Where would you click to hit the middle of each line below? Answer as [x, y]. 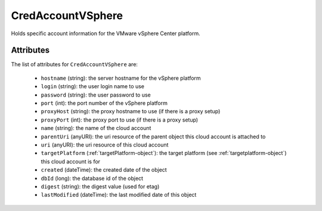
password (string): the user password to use [96, 95]
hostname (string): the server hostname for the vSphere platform [121, 78]
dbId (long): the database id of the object [92, 178]
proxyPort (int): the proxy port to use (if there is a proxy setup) [120, 120]
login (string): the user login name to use [92, 86]
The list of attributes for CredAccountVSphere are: [75, 64]
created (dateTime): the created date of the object [104, 170]
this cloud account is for [71, 162]
